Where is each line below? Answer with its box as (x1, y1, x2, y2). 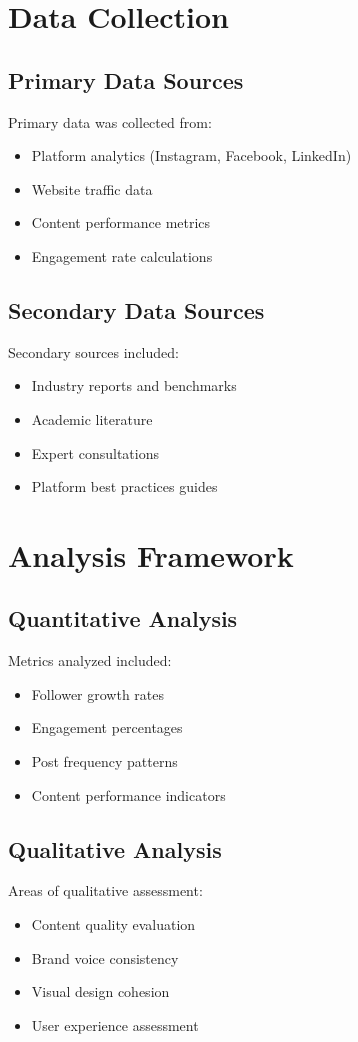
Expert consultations (31, 442, 159, 463)
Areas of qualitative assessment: (8, 880, 203, 901)
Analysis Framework (8, 534, 294, 575)
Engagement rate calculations (31, 245, 213, 266)
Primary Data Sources (8, 64, 244, 95)
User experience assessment (31, 1014, 199, 1035)
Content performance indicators (31, 784, 226, 805)
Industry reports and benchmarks (31, 375, 237, 396)
